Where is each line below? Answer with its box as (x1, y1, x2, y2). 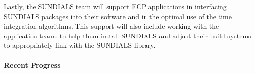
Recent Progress (4, 59, 61, 70)
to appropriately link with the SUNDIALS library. (4, 40, 156, 50)
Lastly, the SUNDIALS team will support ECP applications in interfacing (4, 1, 227, 11)
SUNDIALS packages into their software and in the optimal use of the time (4, 11, 232, 21)
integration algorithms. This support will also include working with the (4, 21, 219, 31)
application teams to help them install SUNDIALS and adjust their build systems (4, 30, 251, 40)
